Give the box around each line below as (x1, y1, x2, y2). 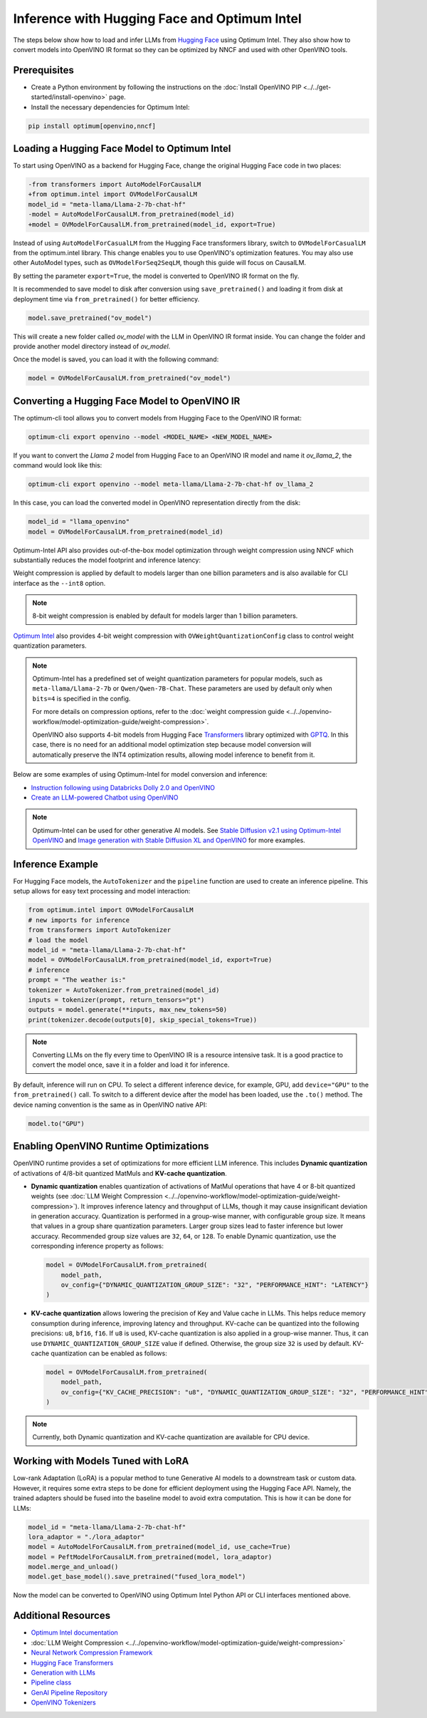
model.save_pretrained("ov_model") (28, 314, 152, 322)
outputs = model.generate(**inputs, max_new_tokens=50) (28, 1005, 228, 1014)
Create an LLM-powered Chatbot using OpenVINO (31, 793, 179, 802)
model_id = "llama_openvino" (28, 517, 130, 526)
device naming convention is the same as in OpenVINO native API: (13, 1100, 208, 1109)
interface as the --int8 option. (13, 579, 106, 587)
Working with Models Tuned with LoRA (13, 1455, 189, 1467)
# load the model (28, 936, 89, 944)
